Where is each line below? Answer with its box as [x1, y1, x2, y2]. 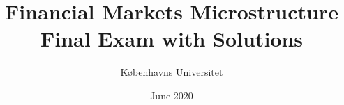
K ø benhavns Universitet [120, 65, 223, 79]
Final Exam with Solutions [40, 24, 304, 53]
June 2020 [150, 88, 193, 102]
